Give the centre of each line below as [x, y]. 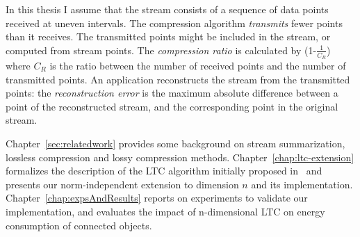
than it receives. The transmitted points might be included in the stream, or [168, 36]
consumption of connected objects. [79, 225]
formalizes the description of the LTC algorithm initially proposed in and [164, 171]
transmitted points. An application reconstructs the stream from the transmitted [178, 79]
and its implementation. [302, 184]
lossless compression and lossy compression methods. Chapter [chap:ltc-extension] [180, 157]
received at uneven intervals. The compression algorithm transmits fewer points [174, 23]
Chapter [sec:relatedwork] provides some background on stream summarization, [175, 143]
